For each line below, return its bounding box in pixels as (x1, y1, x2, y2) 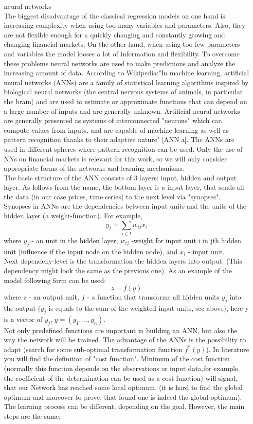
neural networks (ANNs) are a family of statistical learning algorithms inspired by (4, 77, 249, 87)
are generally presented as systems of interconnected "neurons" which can (4, 115, 222, 125)
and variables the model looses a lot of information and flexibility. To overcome (4, 48, 240, 58)
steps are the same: (4, 410, 61, 421)
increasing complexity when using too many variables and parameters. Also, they (4, 20, 246, 30)
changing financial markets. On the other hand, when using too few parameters (4, 39, 240, 49)
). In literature (206, 344, 249, 354)
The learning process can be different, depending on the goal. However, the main (4, 401, 245, 411)
